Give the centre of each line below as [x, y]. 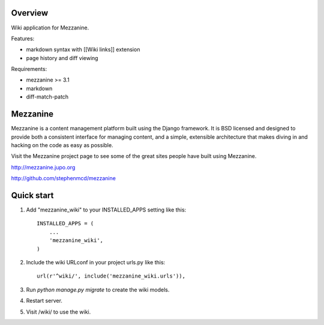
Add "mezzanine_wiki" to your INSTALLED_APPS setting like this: [106, 210]
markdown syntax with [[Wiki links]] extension [83, 50]
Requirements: [29, 69]
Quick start [32, 195]
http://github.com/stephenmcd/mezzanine [64, 178]
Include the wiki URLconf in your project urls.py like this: [96, 262]
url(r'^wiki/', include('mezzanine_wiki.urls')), [111, 276]
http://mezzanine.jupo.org [43, 167]
